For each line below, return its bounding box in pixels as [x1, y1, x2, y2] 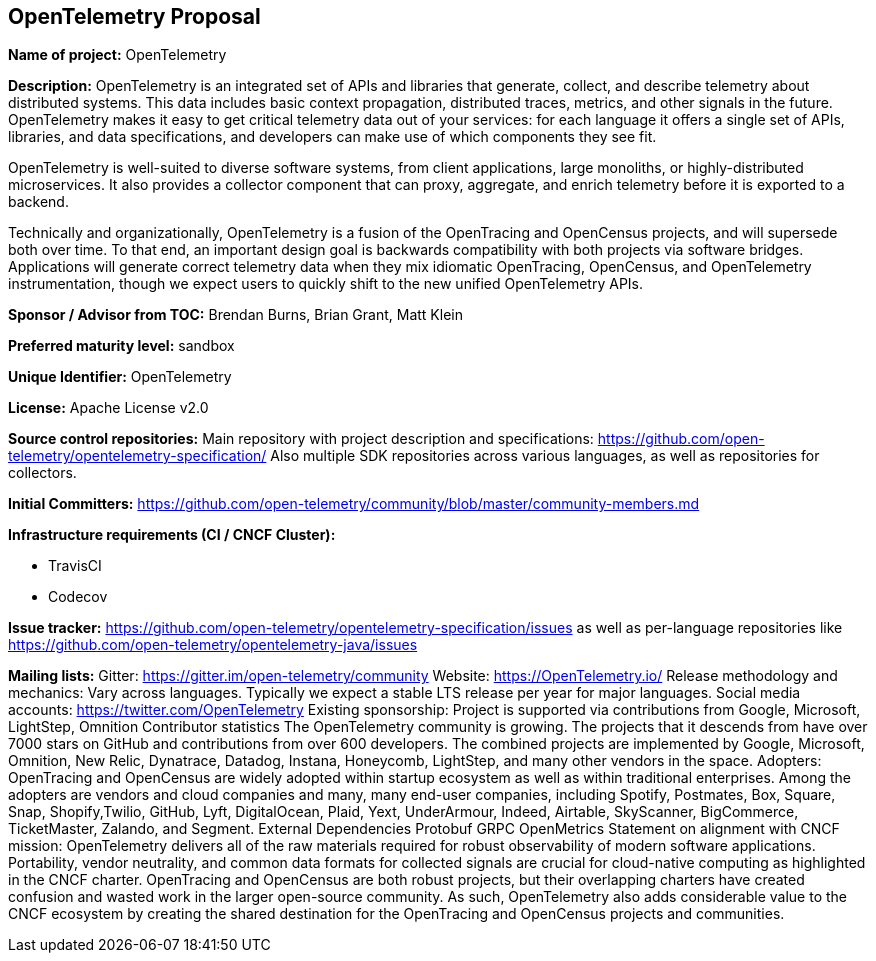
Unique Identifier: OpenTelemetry [8, 368, 232, 386]
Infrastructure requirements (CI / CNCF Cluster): [8, 526, 336, 544]
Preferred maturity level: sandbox [8, 337, 235, 355]
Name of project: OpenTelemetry [8, 46, 227, 64]
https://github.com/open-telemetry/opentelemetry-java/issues [8, 636, 418, 654]
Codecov [48, 588, 108, 606]
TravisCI [48, 557, 102, 575]
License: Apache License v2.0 [8, 399, 209, 417]
